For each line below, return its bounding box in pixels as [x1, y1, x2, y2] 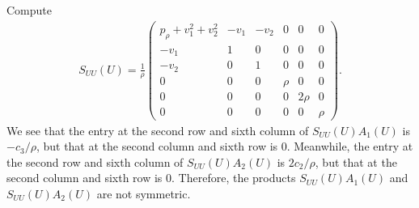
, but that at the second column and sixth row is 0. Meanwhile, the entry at [36, 138, 413, 155]
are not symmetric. [96, 185, 191, 202]
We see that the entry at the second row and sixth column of [6, 121, 309, 138]
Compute [6, 2, 52, 18]
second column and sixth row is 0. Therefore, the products [6, 169, 296, 186]
